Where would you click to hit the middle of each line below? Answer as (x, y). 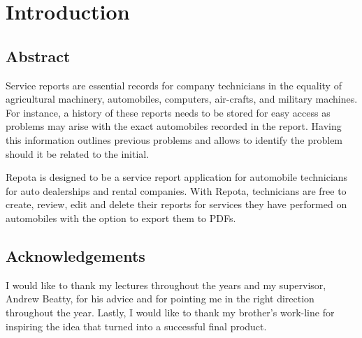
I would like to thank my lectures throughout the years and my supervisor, (166, 285)
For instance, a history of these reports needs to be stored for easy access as (168, 112)
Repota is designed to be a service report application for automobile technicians (177, 177)
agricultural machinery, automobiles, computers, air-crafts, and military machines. (182, 99)
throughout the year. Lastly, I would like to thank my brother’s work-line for (170, 312)
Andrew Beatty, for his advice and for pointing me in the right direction (160, 299)
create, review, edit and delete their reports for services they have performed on (176, 204)
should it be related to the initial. (78, 153)
